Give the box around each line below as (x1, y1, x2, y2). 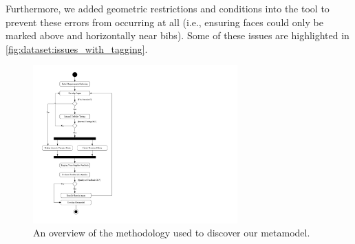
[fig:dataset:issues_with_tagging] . (6, 41, 148, 56)
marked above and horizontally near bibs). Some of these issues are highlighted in (6, 28, 349, 43)
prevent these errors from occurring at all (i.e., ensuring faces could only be (6, 14, 323, 29)
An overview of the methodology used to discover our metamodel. (33, 225, 310, 240)
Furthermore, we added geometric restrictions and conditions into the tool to (6, 1, 330, 15)
